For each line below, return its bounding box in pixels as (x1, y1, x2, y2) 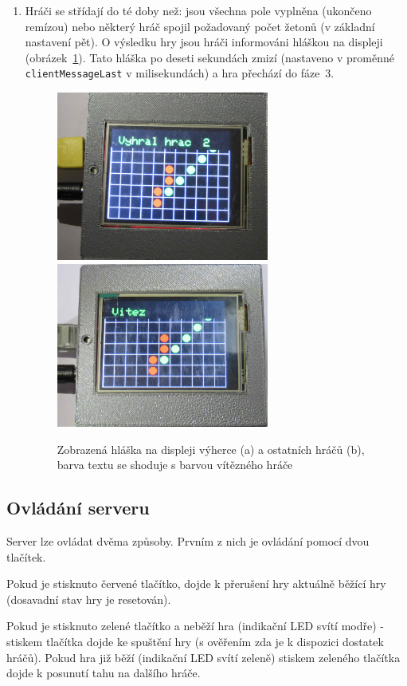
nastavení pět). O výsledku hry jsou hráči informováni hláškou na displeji (25, 34, 383, 50)
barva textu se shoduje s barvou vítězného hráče (57, 456, 293, 473)
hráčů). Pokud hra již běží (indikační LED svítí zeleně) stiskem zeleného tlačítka (6, 649, 401, 665)
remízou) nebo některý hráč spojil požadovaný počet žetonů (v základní (25, 18, 375, 34)
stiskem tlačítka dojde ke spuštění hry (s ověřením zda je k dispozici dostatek (6, 633, 384, 649)
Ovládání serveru (6, 495, 150, 520)
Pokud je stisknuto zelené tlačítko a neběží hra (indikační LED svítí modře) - (6, 617, 384, 634)
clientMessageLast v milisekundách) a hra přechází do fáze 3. (25, 65, 335, 81)
